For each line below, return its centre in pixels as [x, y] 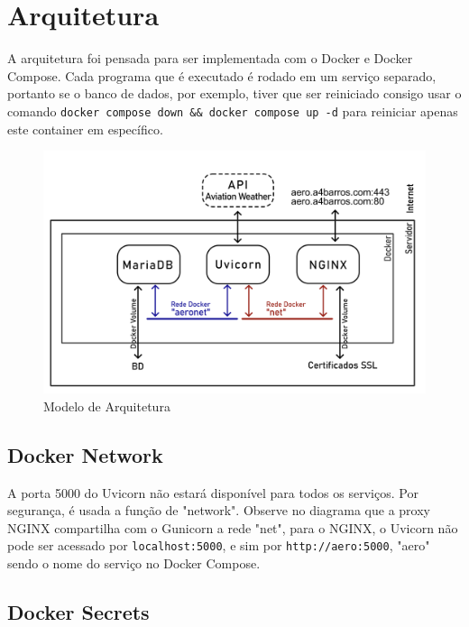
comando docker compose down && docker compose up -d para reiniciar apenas [233, 111]
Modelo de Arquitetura [107, 406]
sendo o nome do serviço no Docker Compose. [134, 563]
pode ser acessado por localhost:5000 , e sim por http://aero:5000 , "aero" [219, 545]
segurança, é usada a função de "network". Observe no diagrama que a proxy [219, 510]
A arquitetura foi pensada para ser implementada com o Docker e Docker [210, 58]
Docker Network [85, 454]
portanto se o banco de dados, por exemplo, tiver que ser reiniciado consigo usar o [234, 93]
